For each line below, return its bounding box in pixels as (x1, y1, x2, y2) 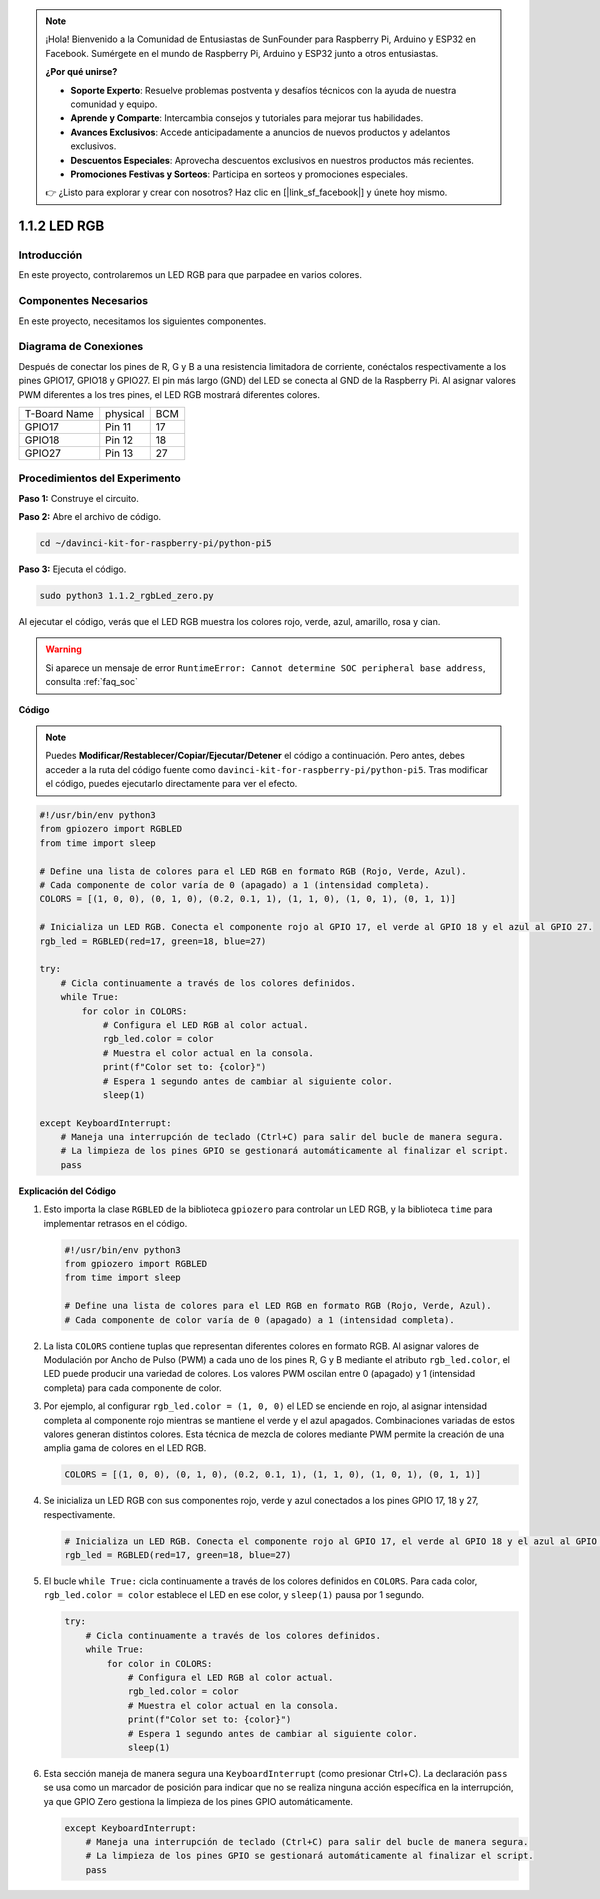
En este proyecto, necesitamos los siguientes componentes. (18, 315, 267, 327)
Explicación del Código (18, 1185, 117, 1197)
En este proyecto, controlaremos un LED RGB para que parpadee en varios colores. (18, 269, 362, 281)
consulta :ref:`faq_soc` (45, 676, 139, 688)
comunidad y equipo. (70, 98, 158, 110)
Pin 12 (105, 433, 134, 447)
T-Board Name (24, 406, 94, 420)
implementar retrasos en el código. (43, 1217, 188, 1229)
